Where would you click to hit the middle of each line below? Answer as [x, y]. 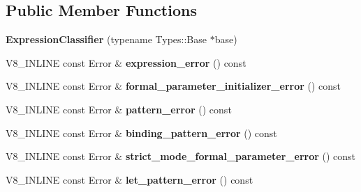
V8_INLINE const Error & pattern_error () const [119, 109]
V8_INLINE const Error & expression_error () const [126, 62]
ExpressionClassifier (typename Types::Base [106, 39]
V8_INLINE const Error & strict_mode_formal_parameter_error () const [181, 156]
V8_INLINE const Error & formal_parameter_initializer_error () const [174, 86]
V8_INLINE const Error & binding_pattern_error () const [141, 133]
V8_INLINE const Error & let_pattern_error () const [130, 179]
